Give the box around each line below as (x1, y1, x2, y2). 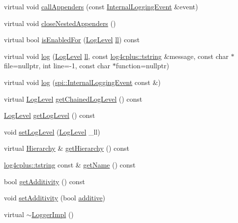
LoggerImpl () (31, 209, 74, 219)
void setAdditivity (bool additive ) (4, 193, 105, 203)
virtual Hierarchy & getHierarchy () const (4, 143, 130, 153)
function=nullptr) (116, 60, 169, 71)
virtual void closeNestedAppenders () (4, 18, 116, 28)
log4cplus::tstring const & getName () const (4, 159, 136, 169)
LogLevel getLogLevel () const (4, 110, 95, 120)
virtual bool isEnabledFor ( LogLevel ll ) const (4, 34, 140, 45)
